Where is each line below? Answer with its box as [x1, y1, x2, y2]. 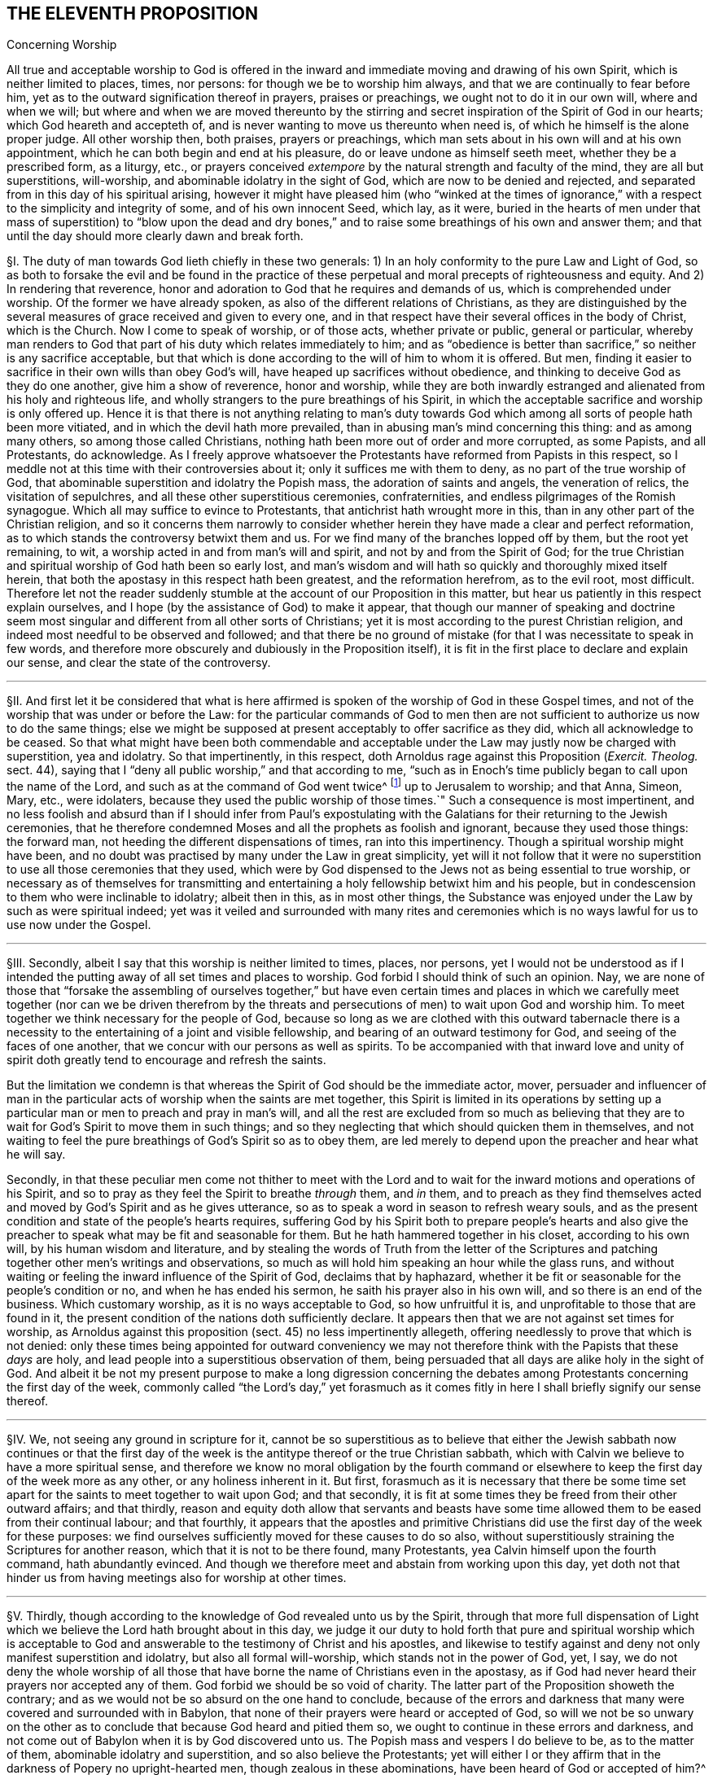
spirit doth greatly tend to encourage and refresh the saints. [7, 1053, 326, 1067]
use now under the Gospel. [7, 918, 151, 932]
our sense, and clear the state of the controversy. [7, 655, 271, 670]
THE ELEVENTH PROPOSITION [7, 3, 259, 24]
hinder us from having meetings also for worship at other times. [7, 1571, 347, 1585]
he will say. [7, 1147, 66, 1162]
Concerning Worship [7, 37, 117, 52]
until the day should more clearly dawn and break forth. [7, 229, 304, 243]
